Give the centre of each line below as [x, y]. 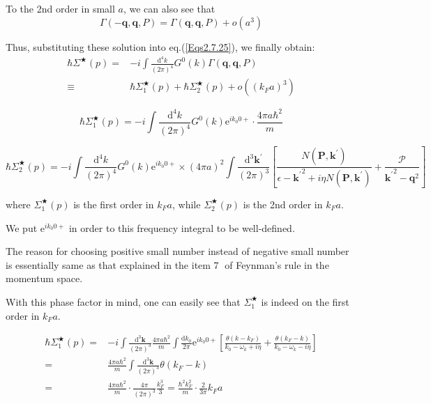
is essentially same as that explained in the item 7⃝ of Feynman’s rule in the [167, 264]
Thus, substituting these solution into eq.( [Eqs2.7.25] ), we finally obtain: [160, 46]
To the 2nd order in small [60, 8]
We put [22, 227]
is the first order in [114, 204]
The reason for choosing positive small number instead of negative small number [177, 251]
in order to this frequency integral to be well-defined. [182, 227]
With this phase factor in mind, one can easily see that [123, 301]
